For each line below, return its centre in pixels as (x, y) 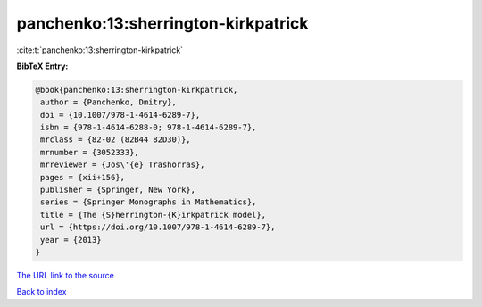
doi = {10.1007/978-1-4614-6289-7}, (120, 115)
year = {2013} (71, 240)
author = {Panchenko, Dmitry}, (109, 102)
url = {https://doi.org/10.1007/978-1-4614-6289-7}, (158, 227)
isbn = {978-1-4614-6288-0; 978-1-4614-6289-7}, (149, 128)
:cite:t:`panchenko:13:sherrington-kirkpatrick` (100, 50)
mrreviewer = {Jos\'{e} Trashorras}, (123, 165)
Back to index (42, 292)
